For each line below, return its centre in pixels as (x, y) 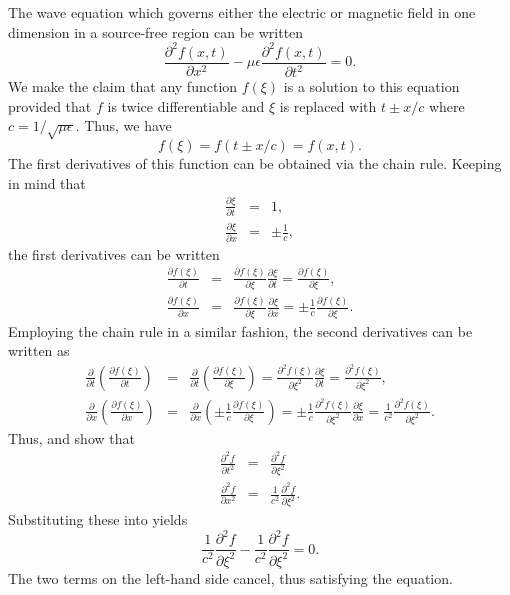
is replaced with (328, 105)
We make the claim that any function (123, 86)
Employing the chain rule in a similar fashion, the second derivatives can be (240, 330)
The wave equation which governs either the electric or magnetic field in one (242, 12)
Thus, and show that (71, 437)
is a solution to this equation (371, 86)
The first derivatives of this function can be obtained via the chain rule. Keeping (255, 163)
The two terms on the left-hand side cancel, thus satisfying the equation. (230, 577)
